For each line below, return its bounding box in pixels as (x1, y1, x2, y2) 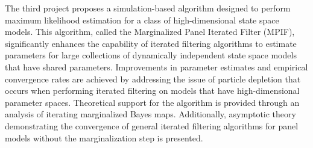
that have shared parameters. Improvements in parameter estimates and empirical (5, 60, 308, 73)
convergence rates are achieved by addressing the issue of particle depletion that (5, 72, 301, 85)
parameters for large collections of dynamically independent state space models (5, 49, 297, 61)
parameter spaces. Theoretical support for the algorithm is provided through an (5, 96, 300, 108)
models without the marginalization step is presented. (5, 131, 203, 144)
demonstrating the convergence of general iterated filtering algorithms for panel (5, 119, 299, 132)
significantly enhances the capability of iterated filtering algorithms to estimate (5, 37, 297, 49)
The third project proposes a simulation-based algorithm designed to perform (5, 2, 291, 14)
